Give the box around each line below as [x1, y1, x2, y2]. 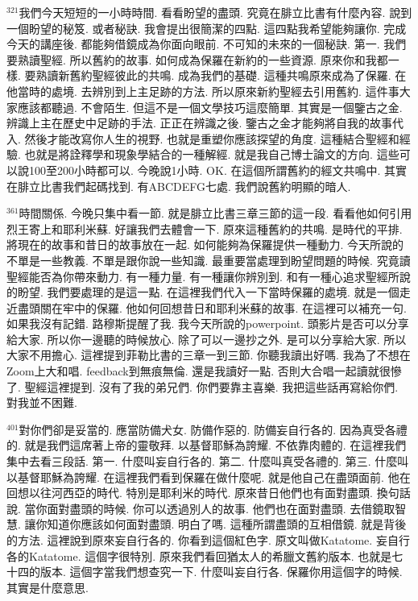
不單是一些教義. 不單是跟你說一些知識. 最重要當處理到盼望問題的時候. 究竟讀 [6, 251, 411, 268]
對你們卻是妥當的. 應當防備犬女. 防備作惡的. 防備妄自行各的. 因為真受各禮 [19, 421, 408, 437]
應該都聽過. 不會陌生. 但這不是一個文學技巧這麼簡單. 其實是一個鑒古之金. [17, 98, 403, 115]
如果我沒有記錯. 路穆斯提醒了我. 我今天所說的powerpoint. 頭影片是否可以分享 [6, 315, 409, 332]
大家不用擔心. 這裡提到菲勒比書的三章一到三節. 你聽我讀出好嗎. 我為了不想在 [6, 346, 411, 363]
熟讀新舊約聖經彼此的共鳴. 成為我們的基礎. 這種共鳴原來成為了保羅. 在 [35, 67, 407, 84]
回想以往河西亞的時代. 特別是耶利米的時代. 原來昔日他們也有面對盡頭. [6, 484, 373, 501]
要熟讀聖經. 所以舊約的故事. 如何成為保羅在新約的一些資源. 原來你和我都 [6, 51, 388, 68]
